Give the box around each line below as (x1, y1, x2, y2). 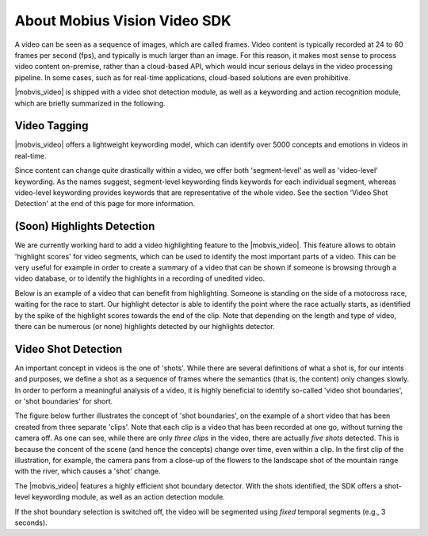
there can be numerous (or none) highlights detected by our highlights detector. (14, 322, 275, 331)
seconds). (14, 518, 48, 527)
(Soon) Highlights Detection (14, 220, 155, 233)
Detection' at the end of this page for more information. (14, 199, 196, 209)
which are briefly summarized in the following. (14, 98, 166, 108)
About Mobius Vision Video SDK (14, 12, 231, 29)
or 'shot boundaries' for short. (14, 396, 113, 406)
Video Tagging (14, 119, 89, 132)
